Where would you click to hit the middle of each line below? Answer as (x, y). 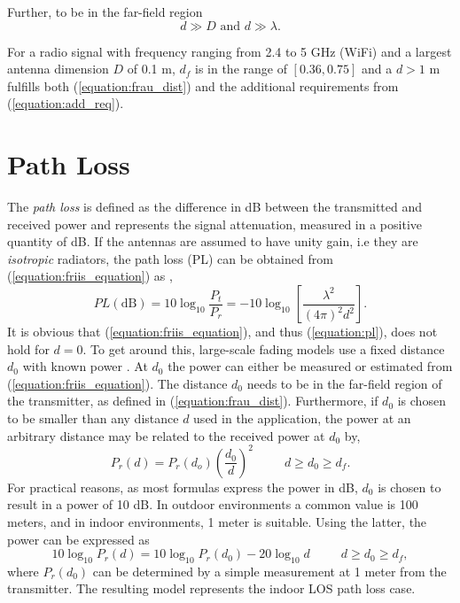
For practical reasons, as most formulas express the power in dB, (183, 487)
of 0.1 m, (151, 69)
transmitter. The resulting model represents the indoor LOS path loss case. (211, 588)
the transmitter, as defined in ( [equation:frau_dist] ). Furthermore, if (193, 401)
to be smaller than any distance (93, 418)
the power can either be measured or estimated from (310, 366)
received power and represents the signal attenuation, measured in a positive (215, 224)
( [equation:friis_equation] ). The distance (117, 383)
